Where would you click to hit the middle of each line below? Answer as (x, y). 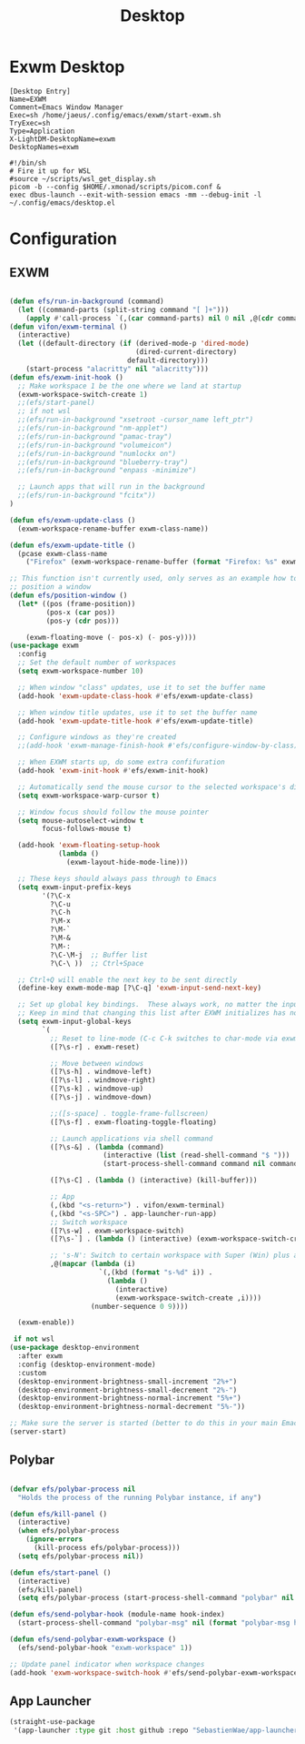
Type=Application (42, 131)
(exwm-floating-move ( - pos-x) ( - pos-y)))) (111, 637)
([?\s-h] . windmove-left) (101, 1072)
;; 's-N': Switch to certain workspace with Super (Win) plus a (174, 1256)
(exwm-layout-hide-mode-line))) (128, 862)
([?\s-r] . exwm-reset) (95, 1047)
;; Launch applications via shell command (131, 1139)
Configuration (64, 239)
